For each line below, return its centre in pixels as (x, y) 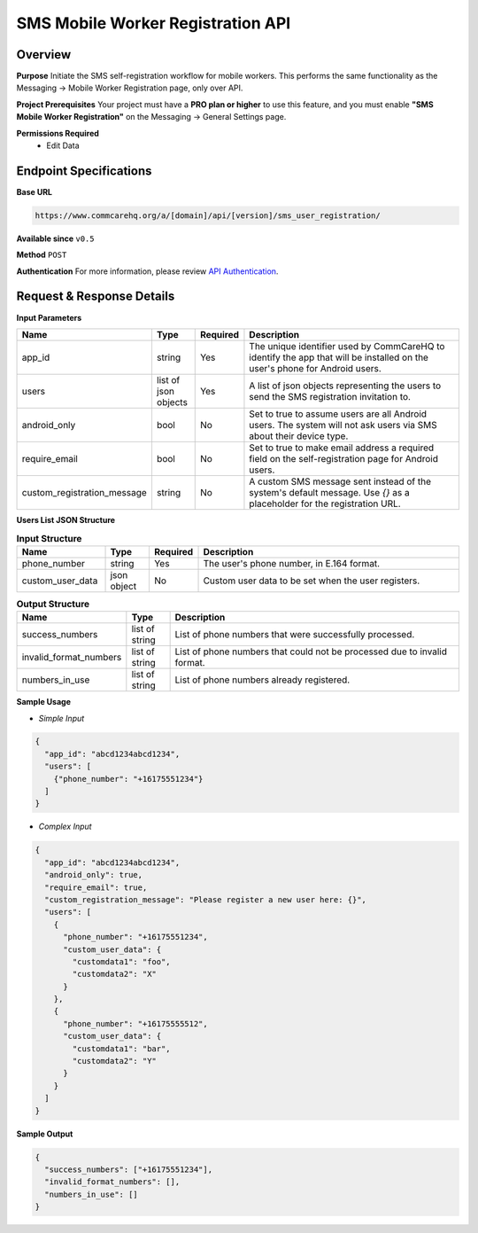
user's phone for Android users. (316, 368)
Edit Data (63, 145)
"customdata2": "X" (114, 974)
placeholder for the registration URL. (325, 503)
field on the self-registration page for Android (343, 458)
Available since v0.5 (55, 238)
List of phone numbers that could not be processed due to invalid (311, 652)
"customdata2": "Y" (114, 1061)
